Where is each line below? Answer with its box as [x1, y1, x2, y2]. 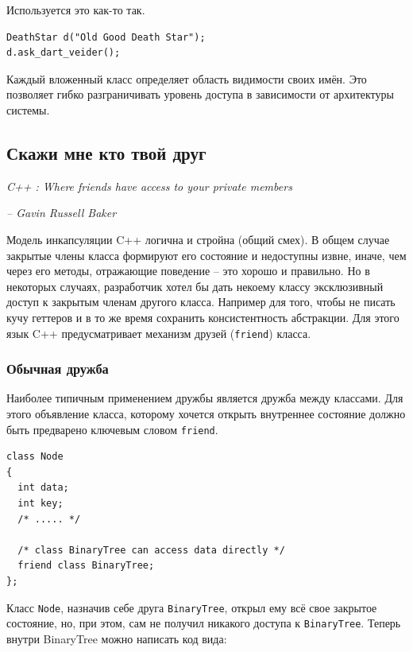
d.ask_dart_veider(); [6, 47, 121, 59]
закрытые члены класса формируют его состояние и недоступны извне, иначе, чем [6, 246, 407, 263]
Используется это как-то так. [6, 2, 145, 17]
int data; [17, 482, 69, 494]
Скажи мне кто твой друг [6, 140, 206, 165]
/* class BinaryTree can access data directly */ [17, 544, 285, 556]
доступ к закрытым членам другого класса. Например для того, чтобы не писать [6, 293, 396, 310]
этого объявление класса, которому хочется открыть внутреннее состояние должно [6, 405, 406, 421]
